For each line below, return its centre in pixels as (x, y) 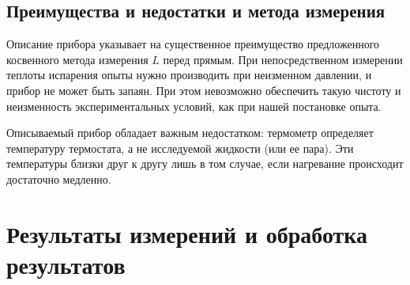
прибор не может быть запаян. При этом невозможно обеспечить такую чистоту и (204, 90)
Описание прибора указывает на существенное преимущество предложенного (193, 44)
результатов (66, 264)
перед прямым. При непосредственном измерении (283, 59)
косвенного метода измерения (77, 59)
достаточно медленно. (59, 179)
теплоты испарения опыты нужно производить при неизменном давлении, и (189, 75)
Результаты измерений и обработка (187, 233)
